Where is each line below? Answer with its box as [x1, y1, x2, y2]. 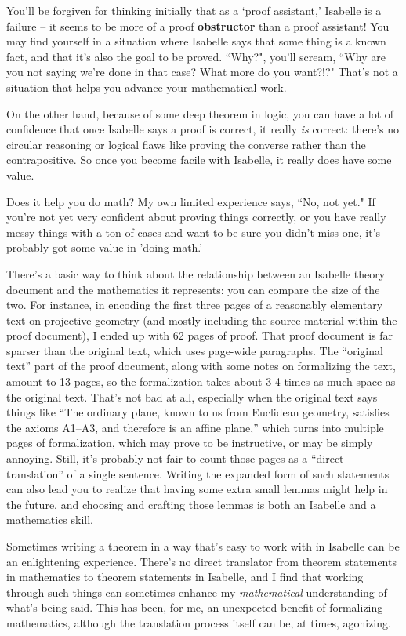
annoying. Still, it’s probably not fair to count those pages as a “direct [6, 450, 344, 467]
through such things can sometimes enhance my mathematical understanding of [6, 583, 387, 600]
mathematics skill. [6, 511, 93, 528]
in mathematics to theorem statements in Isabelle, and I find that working [6, 569, 364, 585]
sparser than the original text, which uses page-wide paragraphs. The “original [6, 342, 383, 358]
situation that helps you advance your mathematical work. [6, 78, 287, 95]
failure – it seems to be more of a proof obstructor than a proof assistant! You [6, 17, 390, 34]
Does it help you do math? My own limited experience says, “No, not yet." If [6, 193, 375, 209]
